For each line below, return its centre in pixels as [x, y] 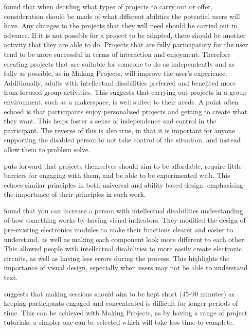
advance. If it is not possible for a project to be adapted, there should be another [125, 35]
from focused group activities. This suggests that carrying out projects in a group [125, 92]
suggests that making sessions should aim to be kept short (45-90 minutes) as [119, 293]
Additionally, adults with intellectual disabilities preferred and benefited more [120, 82]
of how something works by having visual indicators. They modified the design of [125, 220]
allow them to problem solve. [47, 149]
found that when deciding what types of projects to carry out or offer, [108, 6]
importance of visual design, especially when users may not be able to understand [126, 268]
